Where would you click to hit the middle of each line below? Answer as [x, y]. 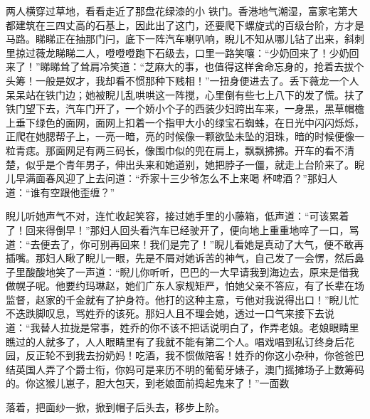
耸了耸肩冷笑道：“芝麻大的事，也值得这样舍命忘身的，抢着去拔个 [212, 67]
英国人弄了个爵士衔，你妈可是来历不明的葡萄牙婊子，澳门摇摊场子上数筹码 [190, 369]
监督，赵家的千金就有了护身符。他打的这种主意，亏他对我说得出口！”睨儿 [178, 299]
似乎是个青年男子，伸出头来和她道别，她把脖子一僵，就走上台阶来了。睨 [195, 164]
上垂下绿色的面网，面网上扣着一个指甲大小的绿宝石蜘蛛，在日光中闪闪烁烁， [185, 122]
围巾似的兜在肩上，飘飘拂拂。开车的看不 [249, 150]
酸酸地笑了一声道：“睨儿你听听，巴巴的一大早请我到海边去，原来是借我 [192, 271]
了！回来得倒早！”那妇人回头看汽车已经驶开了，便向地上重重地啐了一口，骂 [183, 229]
